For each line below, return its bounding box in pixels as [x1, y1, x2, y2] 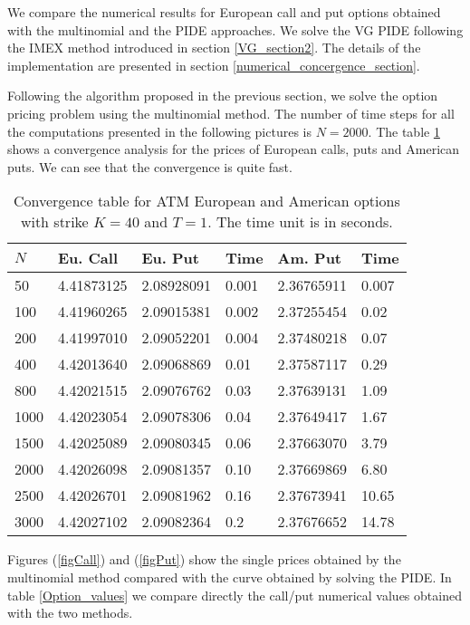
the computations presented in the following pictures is [7, 121, 312, 140]
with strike [20, 211, 89, 233]
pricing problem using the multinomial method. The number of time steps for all [7, 103, 455, 122]
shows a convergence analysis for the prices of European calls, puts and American [7, 139, 460, 159]
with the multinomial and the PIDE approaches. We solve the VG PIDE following [7, 20, 464, 39]
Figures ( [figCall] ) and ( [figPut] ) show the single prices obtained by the [7, 550, 401, 569]
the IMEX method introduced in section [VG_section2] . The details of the [7, 38, 421, 57]
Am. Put [277, 247, 342, 269]
